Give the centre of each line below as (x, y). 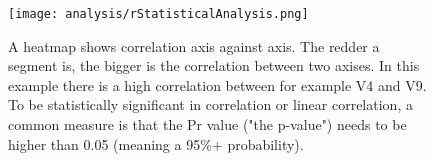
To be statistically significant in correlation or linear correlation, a (210, 104)
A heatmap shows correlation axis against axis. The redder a (194, 45)
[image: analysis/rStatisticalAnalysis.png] (158, 14)
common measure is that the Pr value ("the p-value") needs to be (207, 124)
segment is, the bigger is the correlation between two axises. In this (214, 65)
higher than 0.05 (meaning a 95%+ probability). (156, 143)
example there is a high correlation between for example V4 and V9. (217, 84)
